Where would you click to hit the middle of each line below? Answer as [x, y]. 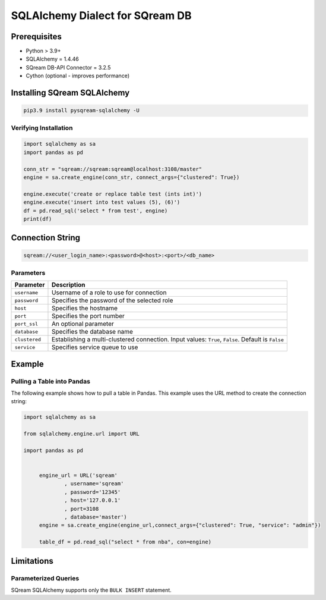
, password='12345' [93, 492]
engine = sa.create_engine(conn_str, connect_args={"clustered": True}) [132, 177]
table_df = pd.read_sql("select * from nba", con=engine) [125, 542]
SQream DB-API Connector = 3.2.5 [68, 67]
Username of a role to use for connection [109, 293]
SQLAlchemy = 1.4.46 [53, 59]
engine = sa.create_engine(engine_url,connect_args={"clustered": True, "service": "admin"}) [180, 525]
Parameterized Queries [45, 578]
